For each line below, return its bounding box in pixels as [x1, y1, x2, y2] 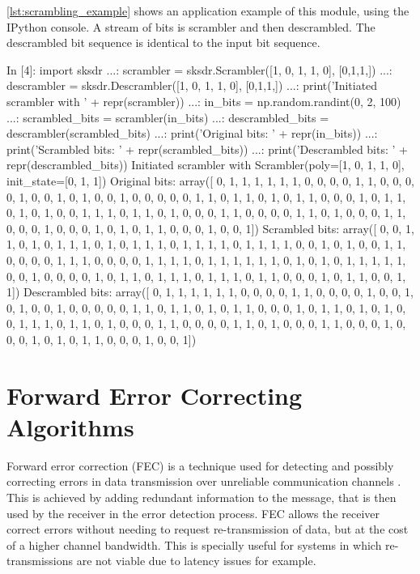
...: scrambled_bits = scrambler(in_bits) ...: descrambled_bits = [6, 108, 329, 125]
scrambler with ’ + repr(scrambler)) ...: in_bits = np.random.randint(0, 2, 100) [6, 92, 401, 109]
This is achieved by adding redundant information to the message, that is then [6, 488, 397, 505]
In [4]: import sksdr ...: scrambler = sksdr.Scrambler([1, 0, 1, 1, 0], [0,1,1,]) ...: [6, 61, 392, 78]
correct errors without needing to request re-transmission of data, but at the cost [6, 521, 409, 538]
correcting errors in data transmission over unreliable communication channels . [6, 473, 401, 490]
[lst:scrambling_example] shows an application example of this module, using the [6, 2, 409, 19]
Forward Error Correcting [6, 378, 303, 411]
